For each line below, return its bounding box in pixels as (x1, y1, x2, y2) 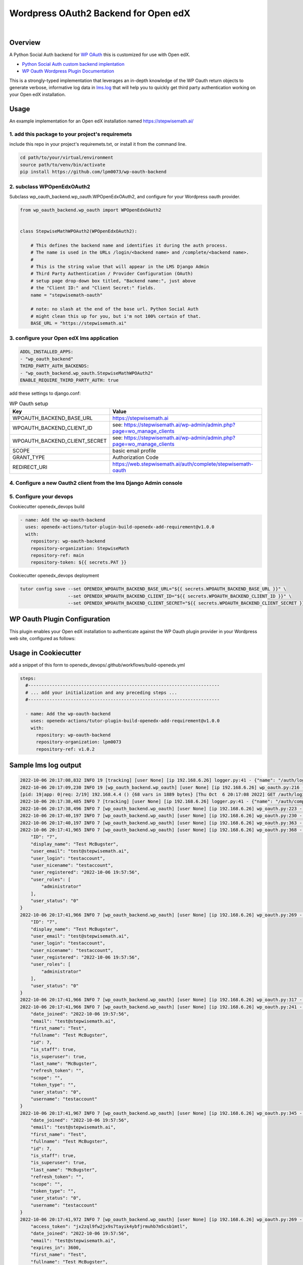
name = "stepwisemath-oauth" (30, 292, 103, 298)
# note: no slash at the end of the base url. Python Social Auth (30, 306, 199, 312)
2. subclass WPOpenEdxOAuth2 (9, 183, 90, 190)
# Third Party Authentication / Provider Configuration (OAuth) (30, 271, 193, 277)
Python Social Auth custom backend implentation (22, 61, 125, 67)
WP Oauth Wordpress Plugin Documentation (22, 68, 115, 74)
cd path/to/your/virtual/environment (20, 155, 114, 160)
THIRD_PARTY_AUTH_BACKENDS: (20, 363, 89, 369)
